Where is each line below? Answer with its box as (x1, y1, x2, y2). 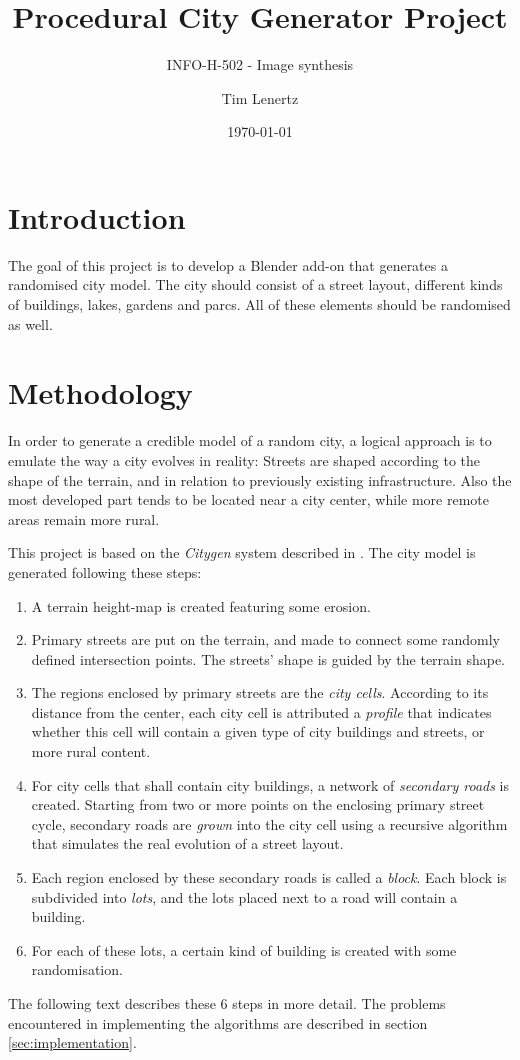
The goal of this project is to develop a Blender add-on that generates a (8, 254, 448, 275)
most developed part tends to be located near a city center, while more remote (8, 489, 489, 510)
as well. (8, 313, 53, 334)
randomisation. (31, 959, 123, 980)
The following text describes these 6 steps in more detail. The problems (8, 993, 446, 1013)
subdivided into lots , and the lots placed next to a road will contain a (31, 886, 458, 907)
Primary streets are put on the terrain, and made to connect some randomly (31, 629, 500, 650)
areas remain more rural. (8, 508, 160, 529)
